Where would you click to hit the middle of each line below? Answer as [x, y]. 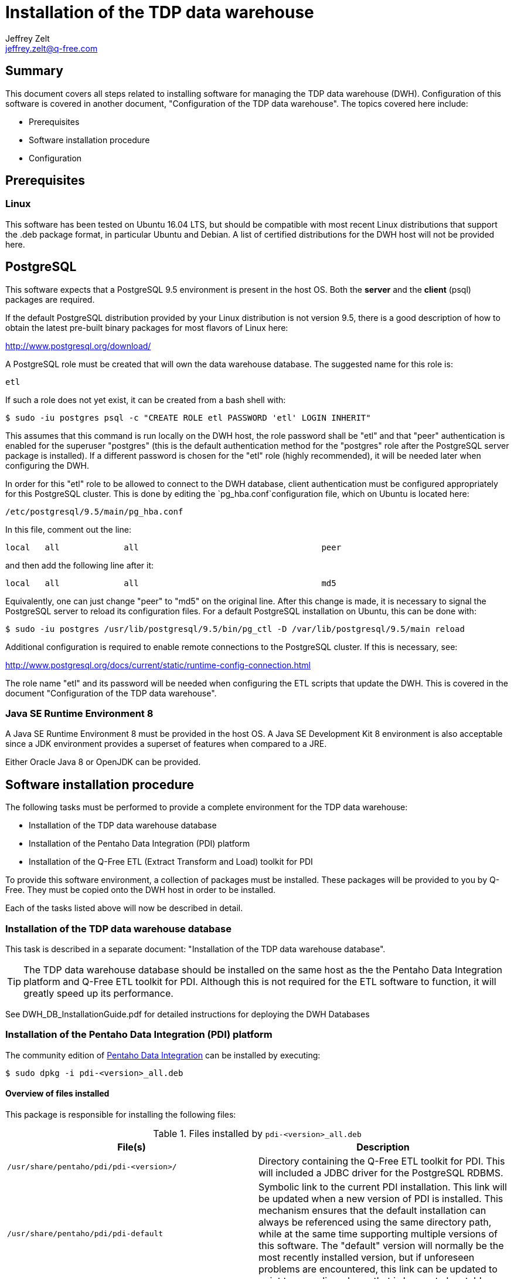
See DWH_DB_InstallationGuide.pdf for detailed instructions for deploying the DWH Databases [188, 1014]
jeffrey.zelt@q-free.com [52, 48]
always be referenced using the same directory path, [375, 1222]
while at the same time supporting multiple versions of [378, 1234]
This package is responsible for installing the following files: [121, 1114]
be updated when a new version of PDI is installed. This [381, 1198]
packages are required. [50, 299]
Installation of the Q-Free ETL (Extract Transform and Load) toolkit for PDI [171, 862]
